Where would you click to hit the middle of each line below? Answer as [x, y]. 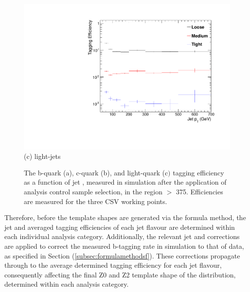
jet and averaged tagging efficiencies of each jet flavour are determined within [120, 227]
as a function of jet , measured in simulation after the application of [125, 182]
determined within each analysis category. [67, 284]
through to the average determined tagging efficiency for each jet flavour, [113, 265]
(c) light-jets [42, 156]
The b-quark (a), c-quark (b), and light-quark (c [96, 172]
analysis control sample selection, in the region [93, 192]
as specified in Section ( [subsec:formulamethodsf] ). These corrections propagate [122, 255]
